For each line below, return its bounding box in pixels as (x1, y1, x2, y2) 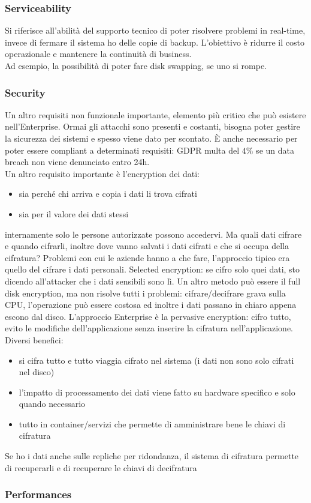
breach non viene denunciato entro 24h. (5, 155, 150, 168)
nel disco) (19, 366, 55, 378)
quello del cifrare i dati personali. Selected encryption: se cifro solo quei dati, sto (5, 263, 300, 276)
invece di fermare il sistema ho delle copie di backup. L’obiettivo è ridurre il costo (5, 35, 304, 48)
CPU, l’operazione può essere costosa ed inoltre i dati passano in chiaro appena (5, 298, 297, 311)
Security (5, 85, 46, 100)
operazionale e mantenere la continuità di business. (5, 47, 192, 60)
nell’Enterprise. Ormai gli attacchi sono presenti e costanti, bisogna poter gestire (5, 120, 300, 133)
